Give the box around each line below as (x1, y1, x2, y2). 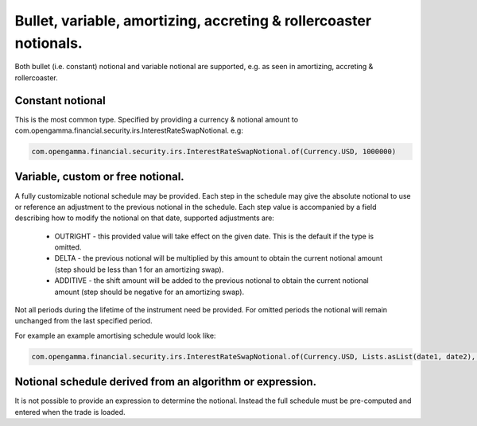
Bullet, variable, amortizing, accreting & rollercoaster (14, 12, 372, 29)
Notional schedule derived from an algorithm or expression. (14, 375, 317, 389)
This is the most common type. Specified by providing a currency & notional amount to (14, 114, 298, 124)
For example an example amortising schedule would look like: (14, 331, 216, 340)
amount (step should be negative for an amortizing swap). (54, 287, 245, 296)
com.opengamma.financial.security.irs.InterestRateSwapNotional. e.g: (14, 126, 244, 135)
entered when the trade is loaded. (14, 407, 126, 416)
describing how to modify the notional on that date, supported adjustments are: (14, 213, 274, 223)
